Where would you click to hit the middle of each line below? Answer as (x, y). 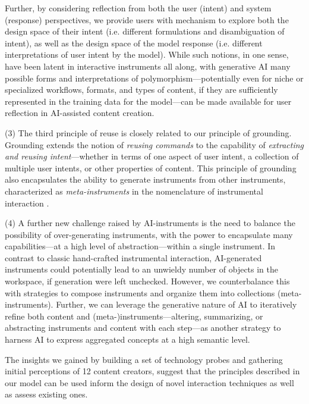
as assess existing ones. (46, 394)
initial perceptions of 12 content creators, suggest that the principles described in (152, 371)
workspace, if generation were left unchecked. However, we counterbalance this (147, 281)
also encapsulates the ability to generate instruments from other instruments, (145, 179)
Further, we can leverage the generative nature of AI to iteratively (176, 304)
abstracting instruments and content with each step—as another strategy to (143, 328)
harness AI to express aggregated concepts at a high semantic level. (127, 339)
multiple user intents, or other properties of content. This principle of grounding (151, 167)
